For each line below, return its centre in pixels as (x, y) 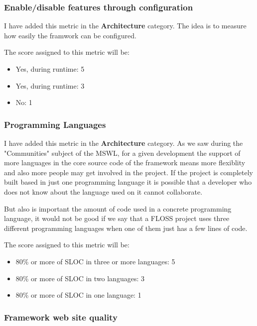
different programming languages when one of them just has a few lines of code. (126, 228)
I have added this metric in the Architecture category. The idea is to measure (125, 26)
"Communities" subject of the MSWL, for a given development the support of (122, 153)
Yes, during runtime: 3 (50, 85)
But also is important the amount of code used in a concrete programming (118, 208)
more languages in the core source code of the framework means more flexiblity (125, 163)
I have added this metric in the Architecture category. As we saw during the (124, 143)
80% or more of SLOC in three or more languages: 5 (95, 261)
